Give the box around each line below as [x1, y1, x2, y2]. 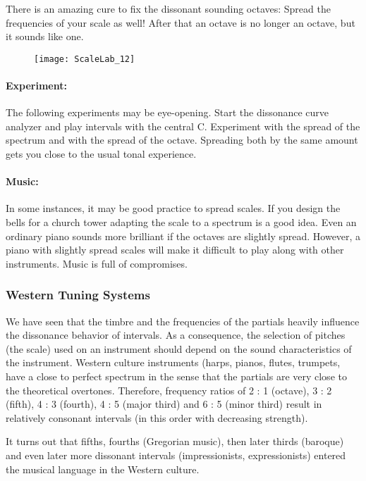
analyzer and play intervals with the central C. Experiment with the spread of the [6, 118, 360, 133]
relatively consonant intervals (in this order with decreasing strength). [6, 410, 308, 425]
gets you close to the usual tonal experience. [6, 146, 197, 161]
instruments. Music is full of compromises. [6, 256, 188, 270]
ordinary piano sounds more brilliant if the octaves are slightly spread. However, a [6, 228, 361, 243]
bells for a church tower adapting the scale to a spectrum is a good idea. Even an [6, 215, 357, 229]
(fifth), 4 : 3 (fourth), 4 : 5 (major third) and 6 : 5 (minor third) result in [6, 396, 322, 411]
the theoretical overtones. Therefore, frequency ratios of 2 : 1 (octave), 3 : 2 [6, 382, 332, 397]
